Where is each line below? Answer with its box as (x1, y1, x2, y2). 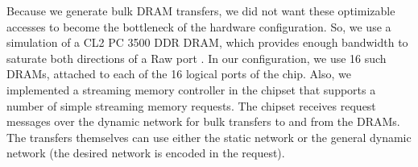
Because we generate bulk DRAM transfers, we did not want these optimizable (6, 2, 395, 19)
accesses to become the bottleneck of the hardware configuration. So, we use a (6, 18, 391, 35)
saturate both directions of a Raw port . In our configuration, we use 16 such (6, 49, 387, 66)
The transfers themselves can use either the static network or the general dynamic (6, 128, 412, 145)
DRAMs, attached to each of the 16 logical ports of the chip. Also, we (6, 65, 352, 82)
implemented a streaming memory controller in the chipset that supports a (6, 81, 376, 98)
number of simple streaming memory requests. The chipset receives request (6, 97, 376, 114)
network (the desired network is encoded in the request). (6, 144, 285, 161)
